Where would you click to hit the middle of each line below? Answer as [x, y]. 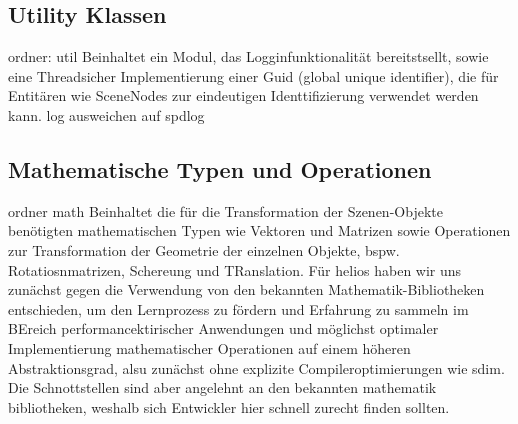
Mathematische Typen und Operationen [220, 168]
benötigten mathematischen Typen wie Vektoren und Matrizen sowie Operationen [259, 230]
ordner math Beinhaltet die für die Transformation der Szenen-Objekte [225, 210]
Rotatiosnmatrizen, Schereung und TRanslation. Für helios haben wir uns [235, 269]
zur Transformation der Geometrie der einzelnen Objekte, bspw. [204, 249]
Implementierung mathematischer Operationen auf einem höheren [209, 347]
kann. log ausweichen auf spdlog [106, 114]
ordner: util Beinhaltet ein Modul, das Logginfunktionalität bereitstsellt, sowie [248, 56]
